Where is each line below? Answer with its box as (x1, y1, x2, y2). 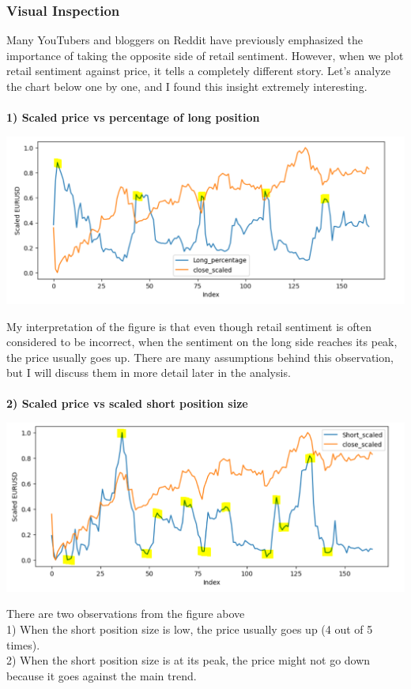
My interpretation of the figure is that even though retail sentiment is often (6, 318, 372, 334)
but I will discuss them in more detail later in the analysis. (6, 364, 291, 381)
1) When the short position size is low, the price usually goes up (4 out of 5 (6, 621, 373, 638)
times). (6, 636, 40, 653)
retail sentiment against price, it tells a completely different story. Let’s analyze (6, 62, 391, 79)
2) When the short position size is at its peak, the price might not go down (6, 652, 371, 668)
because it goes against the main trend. (6, 667, 197, 683)
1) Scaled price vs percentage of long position (6, 109, 260, 126)
